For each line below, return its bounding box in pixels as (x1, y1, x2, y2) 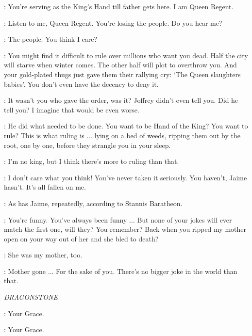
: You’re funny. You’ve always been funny (4, 214, 127, 224)
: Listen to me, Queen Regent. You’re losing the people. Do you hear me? (4, 17, 222, 28)
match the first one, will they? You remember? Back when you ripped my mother (4, 224, 246, 234)
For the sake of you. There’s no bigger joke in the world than (56, 266, 237, 276)
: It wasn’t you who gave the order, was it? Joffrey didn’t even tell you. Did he (4, 95, 238, 105)
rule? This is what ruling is (4, 130, 84, 140)
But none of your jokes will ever (137, 214, 232, 224)
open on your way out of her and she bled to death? (4, 233, 159, 243)
